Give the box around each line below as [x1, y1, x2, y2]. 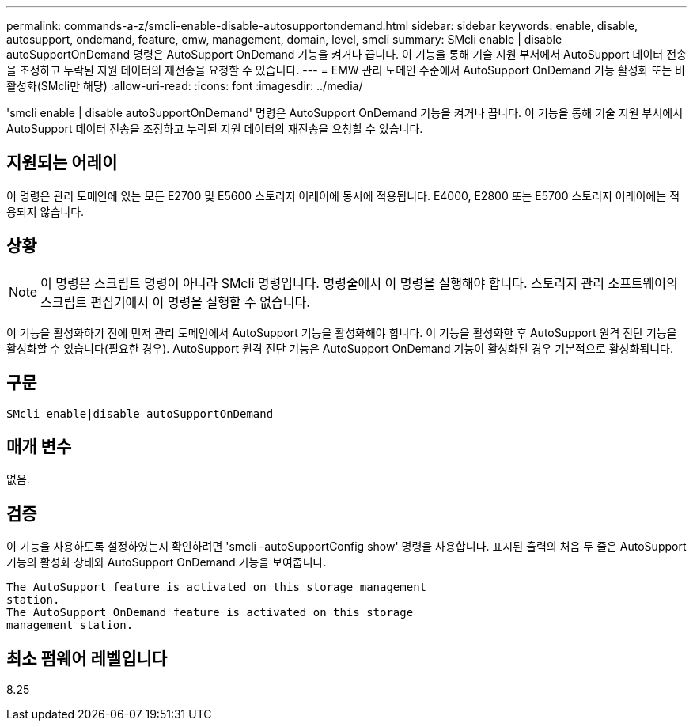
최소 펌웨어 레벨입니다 [6, 648, 168, 668]
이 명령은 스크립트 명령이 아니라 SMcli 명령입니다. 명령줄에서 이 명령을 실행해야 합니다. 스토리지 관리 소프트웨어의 [40, 275, 678, 291]
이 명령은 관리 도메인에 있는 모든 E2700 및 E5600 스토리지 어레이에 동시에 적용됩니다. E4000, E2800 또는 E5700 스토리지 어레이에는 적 [6, 188, 680, 203]
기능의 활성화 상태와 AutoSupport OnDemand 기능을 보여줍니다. [6, 555, 327, 570]
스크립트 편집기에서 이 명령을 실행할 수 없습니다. [40, 293, 310, 310]
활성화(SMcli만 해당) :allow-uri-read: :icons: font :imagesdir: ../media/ [6, 79, 363, 93]
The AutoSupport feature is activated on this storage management [6, 581, 427, 594]
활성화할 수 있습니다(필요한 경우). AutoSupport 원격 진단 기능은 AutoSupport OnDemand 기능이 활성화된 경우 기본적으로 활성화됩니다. [6, 341, 673, 355]
